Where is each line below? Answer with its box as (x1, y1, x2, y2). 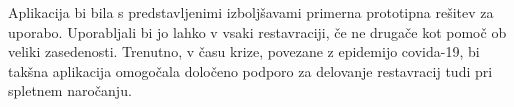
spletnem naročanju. (8, 80, 132, 101)
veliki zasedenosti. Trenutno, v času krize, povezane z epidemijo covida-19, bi (8, 41, 480, 62)
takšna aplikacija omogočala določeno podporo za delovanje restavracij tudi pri (8, 60, 493, 81)
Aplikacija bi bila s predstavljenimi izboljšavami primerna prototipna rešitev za (8, 2, 494, 22)
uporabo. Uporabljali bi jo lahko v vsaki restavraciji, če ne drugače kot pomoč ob (8, 21, 507, 42)
